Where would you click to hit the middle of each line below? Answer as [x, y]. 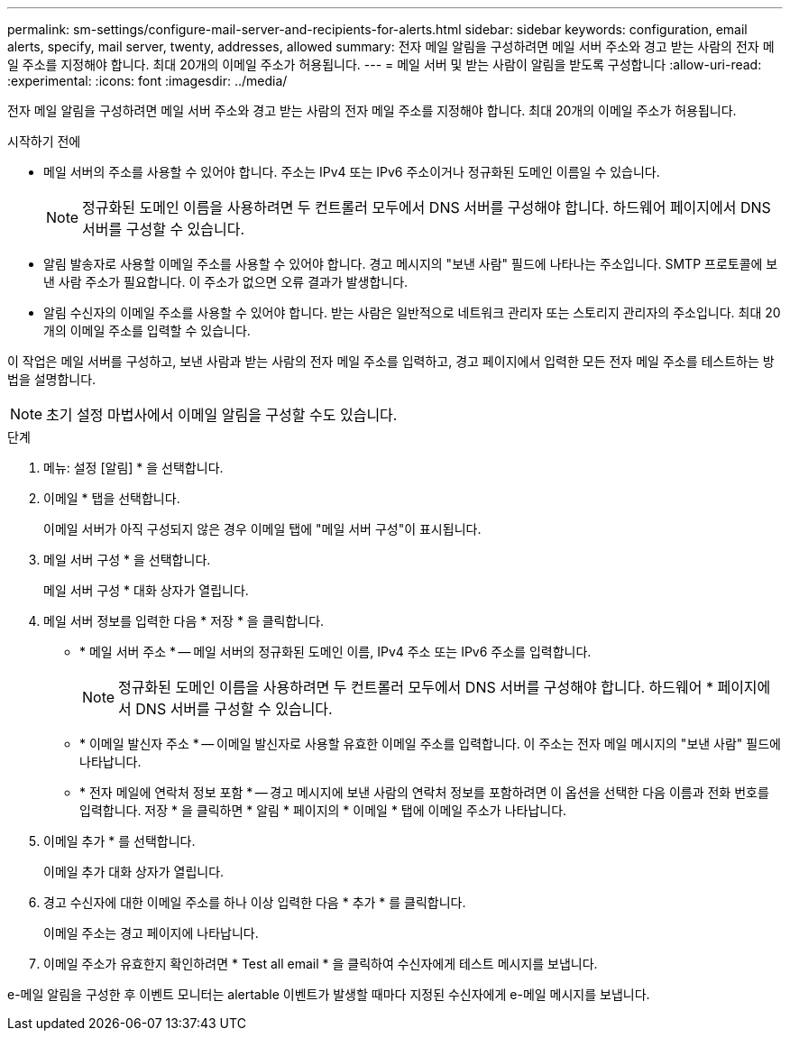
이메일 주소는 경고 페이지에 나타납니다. [151, 933]
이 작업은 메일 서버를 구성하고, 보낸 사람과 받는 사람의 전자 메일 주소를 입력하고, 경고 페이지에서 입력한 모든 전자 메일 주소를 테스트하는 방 [391, 361]
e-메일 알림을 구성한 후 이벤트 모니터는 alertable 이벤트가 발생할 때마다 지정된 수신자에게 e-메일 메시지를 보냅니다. [329, 994]
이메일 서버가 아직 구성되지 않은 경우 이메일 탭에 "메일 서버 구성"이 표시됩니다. [262, 529]
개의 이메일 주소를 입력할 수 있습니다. [147, 331]
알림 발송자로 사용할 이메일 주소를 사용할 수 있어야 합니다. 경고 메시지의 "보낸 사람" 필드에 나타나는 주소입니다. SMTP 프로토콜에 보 [411, 264]
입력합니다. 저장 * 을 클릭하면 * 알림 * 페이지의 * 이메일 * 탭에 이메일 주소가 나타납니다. [323, 810]
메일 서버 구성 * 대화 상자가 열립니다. [146, 590]
